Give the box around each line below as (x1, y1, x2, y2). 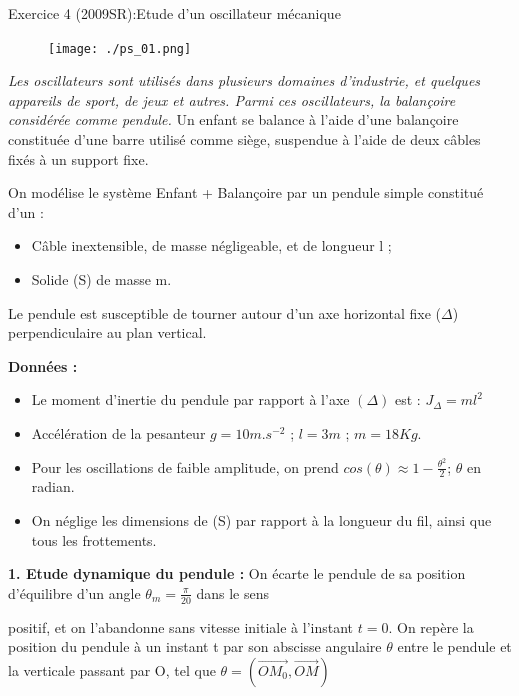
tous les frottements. (31, 529, 157, 550)
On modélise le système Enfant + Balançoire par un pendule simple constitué (8, 182, 484, 203)
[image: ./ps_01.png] (48, 41, 192, 56)
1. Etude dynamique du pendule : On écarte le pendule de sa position (8, 563, 466, 584)
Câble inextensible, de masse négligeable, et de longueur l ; (31, 235, 392, 256)
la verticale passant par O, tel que (8, 659, 216, 680)
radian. (31, 476, 75, 497)
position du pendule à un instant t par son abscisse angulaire (8, 636, 382, 657)
